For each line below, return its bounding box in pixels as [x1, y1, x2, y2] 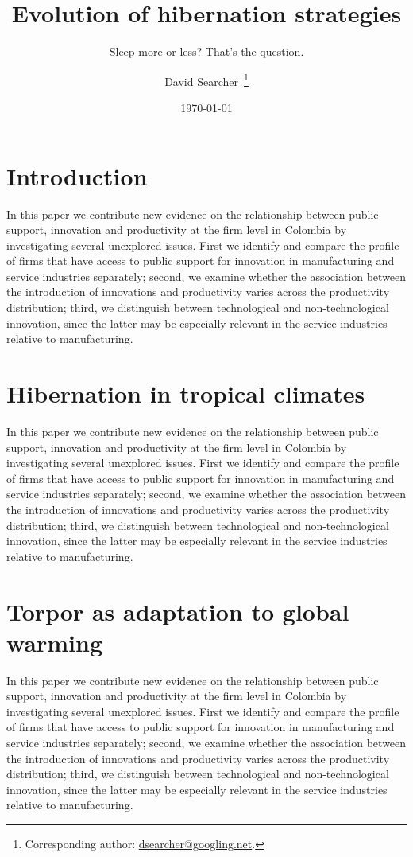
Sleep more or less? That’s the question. [109, 43, 304, 60]
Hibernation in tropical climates [6, 377, 365, 410]
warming [6, 625, 103, 658]
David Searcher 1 [164, 70, 249, 89]
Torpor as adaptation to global [6, 594, 349, 627]
